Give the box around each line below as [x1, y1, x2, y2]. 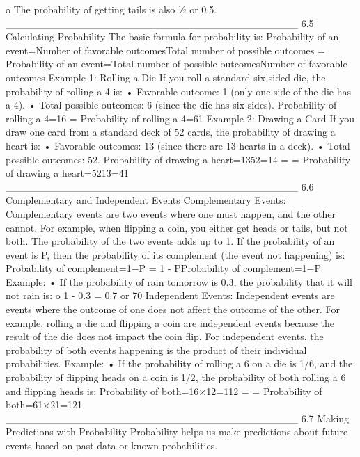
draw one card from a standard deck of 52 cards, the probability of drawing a [6, 125, 336, 139]
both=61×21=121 [6, 397, 83, 412]
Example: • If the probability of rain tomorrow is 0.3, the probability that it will [6, 274, 352, 289]
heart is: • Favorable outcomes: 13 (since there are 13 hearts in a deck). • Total [6, 138, 350, 152]
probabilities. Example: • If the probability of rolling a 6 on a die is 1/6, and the [6, 356, 353, 371]
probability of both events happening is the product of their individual [6, 342, 307, 357]
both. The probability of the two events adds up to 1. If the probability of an [6, 234, 335, 248]
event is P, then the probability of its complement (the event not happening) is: [6, 247, 345, 262]
